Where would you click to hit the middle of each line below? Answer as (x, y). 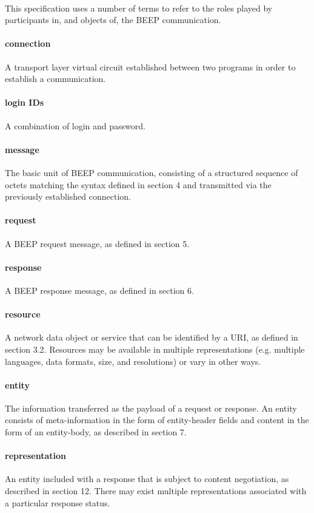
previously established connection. (68, 196)
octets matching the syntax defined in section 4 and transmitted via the (138, 184)
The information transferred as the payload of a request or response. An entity (151, 408)
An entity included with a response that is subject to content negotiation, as (147, 479)
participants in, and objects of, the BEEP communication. (113, 20)
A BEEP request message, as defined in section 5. (97, 243)
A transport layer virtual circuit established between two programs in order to (150, 66)
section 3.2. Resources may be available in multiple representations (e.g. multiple (155, 349)
